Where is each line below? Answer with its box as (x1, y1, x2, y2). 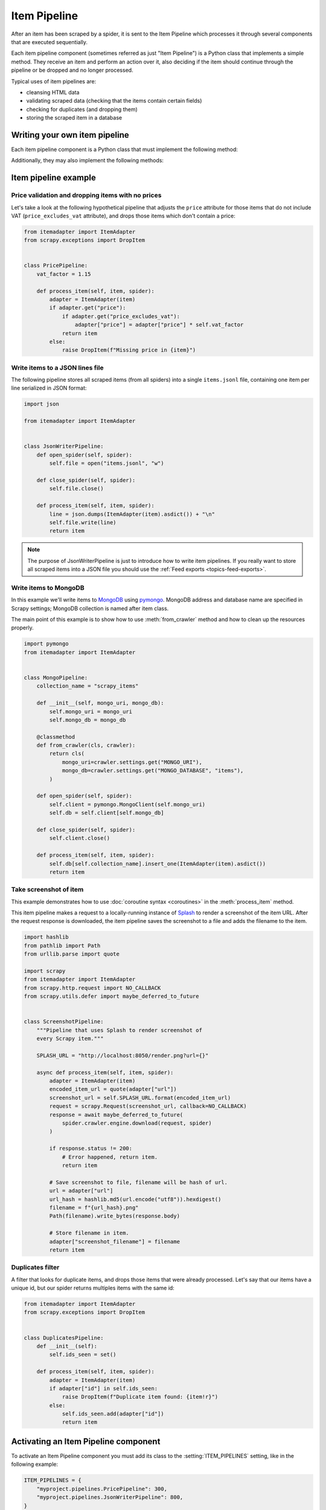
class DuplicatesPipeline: (24, 1334, 104, 1341)
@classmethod (36, 733, 75, 740)
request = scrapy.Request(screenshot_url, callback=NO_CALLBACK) (49, 1103, 247, 1110)
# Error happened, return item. (62, 1154, 158, 1160)
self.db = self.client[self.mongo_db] (49, 809, 164, 817)
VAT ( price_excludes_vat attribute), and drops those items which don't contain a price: (11, 212, 235, 219)
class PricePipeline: (24, 262, 88, 269)
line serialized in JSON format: (11, 384, 87, 392)
